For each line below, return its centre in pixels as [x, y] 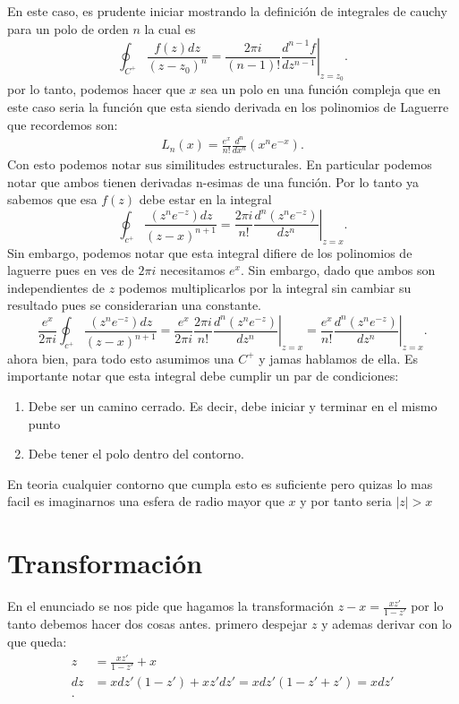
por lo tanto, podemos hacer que [96, 89]
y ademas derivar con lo [387, 624]
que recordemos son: [63, 124]
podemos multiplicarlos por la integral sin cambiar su [265, 287]
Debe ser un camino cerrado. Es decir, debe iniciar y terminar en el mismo [233, 406]
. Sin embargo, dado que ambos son [338, 270]
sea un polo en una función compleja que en [321, 89]
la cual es [170, 28]
